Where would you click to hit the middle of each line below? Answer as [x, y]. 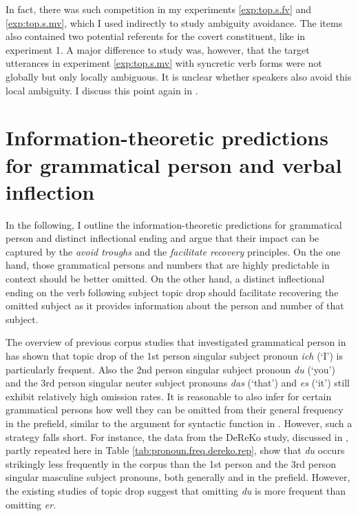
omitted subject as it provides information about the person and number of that [175, 306]
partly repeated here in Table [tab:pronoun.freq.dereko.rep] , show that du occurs [175, 450]
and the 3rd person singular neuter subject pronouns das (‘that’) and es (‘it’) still [178, 383]
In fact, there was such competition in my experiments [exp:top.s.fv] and [159, 9]
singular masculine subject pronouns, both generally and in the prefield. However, [178, 477]
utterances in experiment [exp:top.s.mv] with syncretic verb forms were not [164, 63]
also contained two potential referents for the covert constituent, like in [156, 36]
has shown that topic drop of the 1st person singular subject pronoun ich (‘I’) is [174, 355]
